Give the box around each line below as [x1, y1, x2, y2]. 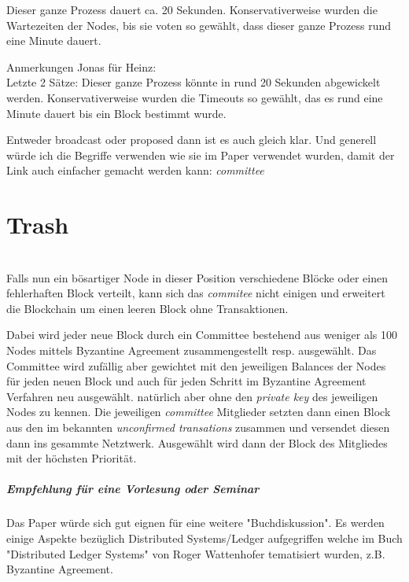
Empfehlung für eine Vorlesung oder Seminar [6, 481, 260, 497]
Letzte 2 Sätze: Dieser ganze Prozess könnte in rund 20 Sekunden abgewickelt [6, 74, 381, 90]
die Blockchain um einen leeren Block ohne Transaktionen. [6, 300, 289, 316]
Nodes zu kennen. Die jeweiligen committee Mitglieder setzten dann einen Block [6, 403, 391, 420]
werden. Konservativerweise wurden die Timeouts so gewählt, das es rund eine [6, 89, 383, 105]
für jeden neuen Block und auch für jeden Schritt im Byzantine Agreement [6, 373, 367, 389]
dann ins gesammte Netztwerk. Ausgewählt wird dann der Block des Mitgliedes [6, 434, 388, 451]
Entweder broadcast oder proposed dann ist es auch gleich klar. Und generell [6, 131, 377, 148]
